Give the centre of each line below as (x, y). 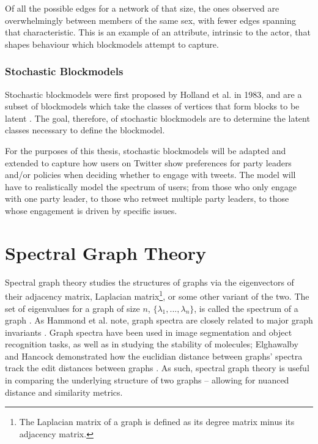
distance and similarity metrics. (64, 392)
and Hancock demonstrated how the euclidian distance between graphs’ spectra (154, 356)
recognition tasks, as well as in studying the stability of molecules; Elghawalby (152, 344)
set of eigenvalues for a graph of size (72, 308)
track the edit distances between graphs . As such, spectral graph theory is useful (157, 368)
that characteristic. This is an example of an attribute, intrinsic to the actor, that (158, 32)
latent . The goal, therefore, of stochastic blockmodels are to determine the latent (157, 118)
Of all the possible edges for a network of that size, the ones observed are (142, 8)
